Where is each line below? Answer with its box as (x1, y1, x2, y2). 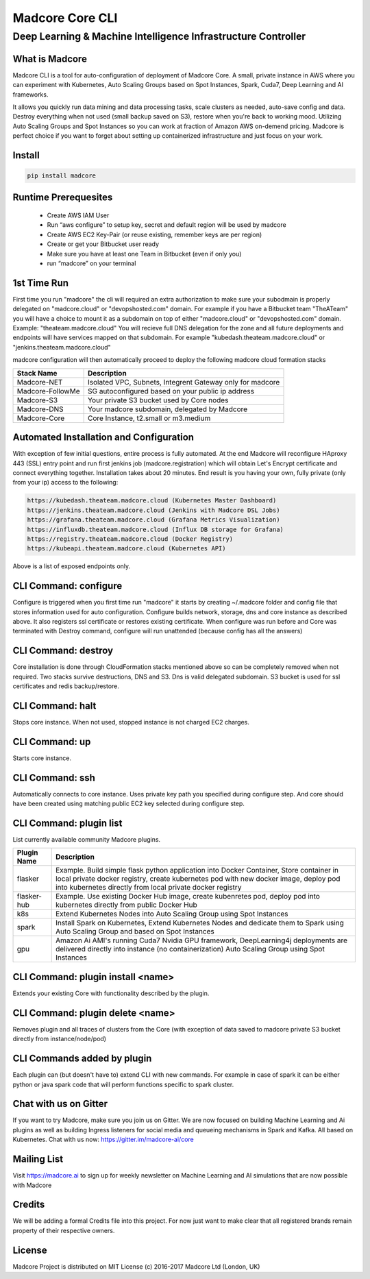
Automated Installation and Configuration (12, 432, 195, 443)
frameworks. (12, 90, 49, 99)
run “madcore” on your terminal (47, 259, 136, 267)
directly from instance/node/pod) (12, 1035, 106, 1043)
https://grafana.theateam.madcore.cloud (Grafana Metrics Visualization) (27, 516, 280, 524)
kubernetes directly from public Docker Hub (55, 900, 198, 910)
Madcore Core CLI (12, 10, 118, 25)
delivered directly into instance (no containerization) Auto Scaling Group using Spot (55, 945, 325, 954)
